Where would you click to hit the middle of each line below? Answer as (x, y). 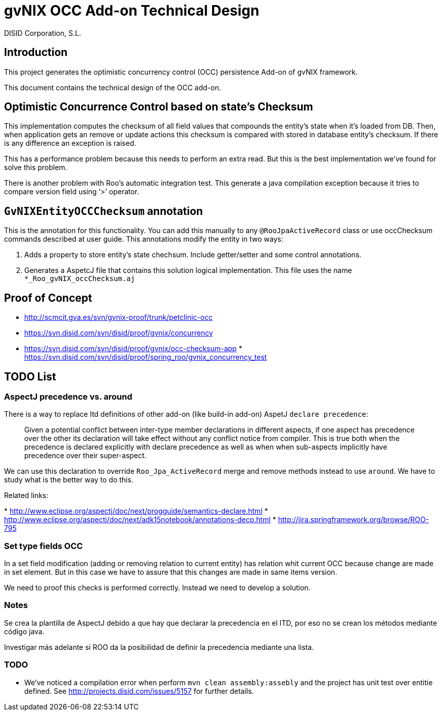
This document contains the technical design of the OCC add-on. (113, 87)
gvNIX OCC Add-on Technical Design (132, 11)
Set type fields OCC (43, 546)
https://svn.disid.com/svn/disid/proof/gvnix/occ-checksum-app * (133, 349)
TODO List (30, 376)
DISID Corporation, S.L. (43, 33)
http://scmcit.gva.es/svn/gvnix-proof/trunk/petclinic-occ (118, 317)
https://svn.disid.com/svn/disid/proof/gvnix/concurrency (119, 333)
